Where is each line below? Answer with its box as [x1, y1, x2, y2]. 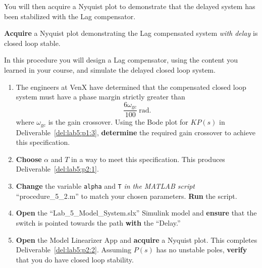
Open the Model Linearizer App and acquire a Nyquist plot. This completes [16, 234, 257, 245]
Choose [16, 153, 42, 164]
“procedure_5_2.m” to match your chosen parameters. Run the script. [16, 190, 237, 201]
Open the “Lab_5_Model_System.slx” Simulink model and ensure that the [16, 207, 257, 218]
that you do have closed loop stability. [16, 254, 134, 264]
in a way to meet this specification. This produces [71, 153, 225, 164]
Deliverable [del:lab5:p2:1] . [16, 164, 99, 174]
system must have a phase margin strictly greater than [16, 91, 185, 102]
